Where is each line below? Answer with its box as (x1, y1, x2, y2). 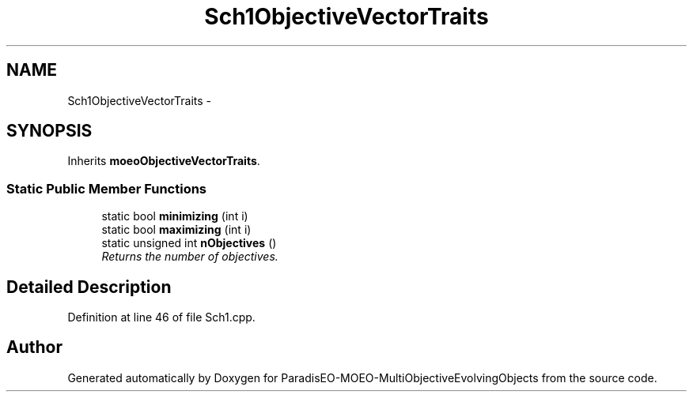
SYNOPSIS (6, 121, 93, 141)
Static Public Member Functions (6, 180, 207, 197)
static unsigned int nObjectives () (101, 236, 277, 250)
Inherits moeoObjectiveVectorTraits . (67, 154, 260, 168)
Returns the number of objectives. (101, 250, 278, 264)
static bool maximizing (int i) (101, 223, 252, 237)
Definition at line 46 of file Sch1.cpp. (67, 310, 256, 325)
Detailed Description (6, 276, 172, 297)
